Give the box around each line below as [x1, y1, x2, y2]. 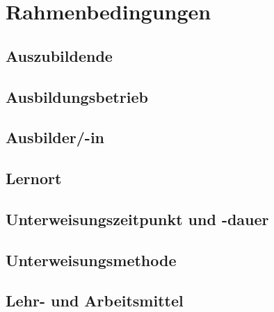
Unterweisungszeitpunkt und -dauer [6, 208, 269, 229]
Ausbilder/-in [6, 126, 105, 148]
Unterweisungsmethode [6, 249, 177, 270]
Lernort [6, 167, 62, 189]
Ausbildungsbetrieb [6, 85, 148, 107]
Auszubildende [6, 44, 113, 66]
